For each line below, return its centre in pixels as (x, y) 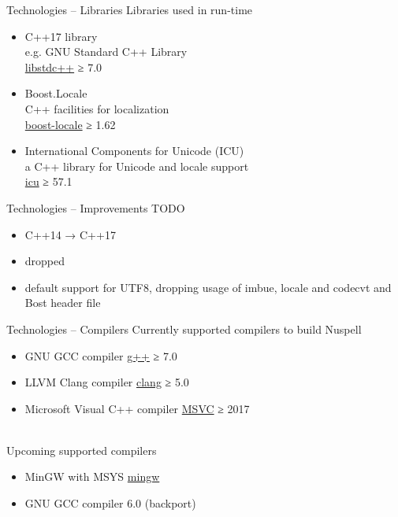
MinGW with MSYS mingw (92, 476)
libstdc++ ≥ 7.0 (63, 66)
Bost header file (63, 303)
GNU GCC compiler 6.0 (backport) (110, 503)
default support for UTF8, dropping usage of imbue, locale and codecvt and (208, 287)
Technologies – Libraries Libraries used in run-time (130, 9)
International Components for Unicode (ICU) (134, 151)
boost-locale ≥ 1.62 (70, 124)
